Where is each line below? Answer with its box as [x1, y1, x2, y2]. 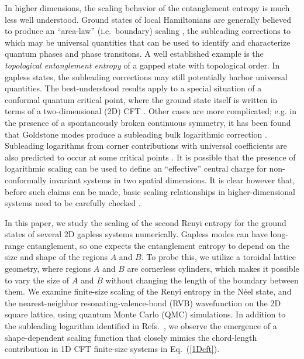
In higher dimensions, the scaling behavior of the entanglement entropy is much [5, 2, 290, 13]
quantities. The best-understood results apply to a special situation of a [5, 82, 262, 94]
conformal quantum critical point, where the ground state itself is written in [5, 93, 278, 105]
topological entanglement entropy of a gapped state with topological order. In [5, 59, 280, 71]
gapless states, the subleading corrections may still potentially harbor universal [5, 70, 288, 83]
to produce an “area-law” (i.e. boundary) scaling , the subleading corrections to [5, 25, 291, 37]
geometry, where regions [5, 262, 91, 275]
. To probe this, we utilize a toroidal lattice [141, 251, 296, 263]
